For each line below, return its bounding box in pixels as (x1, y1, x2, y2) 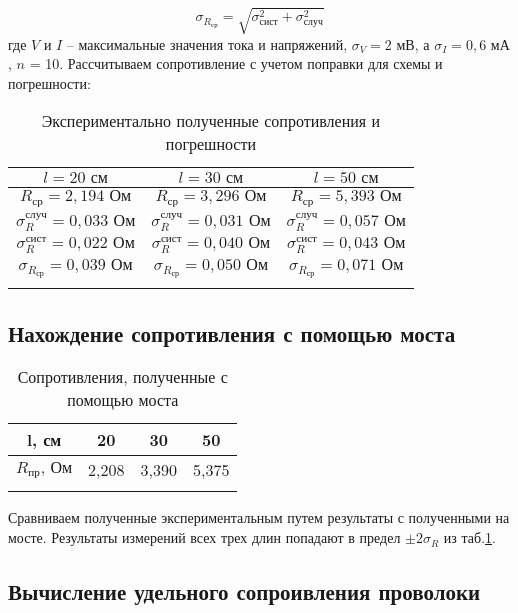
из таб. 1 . (443, 527, 496, 548)
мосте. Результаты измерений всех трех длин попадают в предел (8, 527, 401, 548)
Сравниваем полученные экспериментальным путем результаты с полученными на (8, 507, 510, 528)
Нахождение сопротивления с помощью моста (8, 317, 456, 348)
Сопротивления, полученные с (17, 365, 228, 389)
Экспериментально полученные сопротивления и (41, 109, 381, 133)
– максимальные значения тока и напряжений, (66, 33, 348, 54)
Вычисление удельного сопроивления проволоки (8, 576, 481, 607)
